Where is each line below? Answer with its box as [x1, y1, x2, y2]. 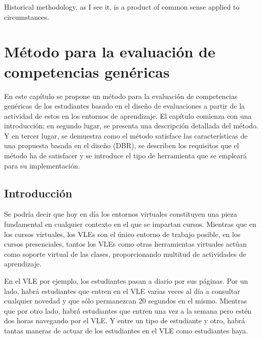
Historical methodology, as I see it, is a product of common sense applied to [4, 2, 240, 12]
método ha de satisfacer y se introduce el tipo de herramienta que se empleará [4, 150, 247, 161]
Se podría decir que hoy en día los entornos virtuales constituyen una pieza [4, 209, 237, 219]
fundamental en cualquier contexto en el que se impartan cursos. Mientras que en [4, 219, 256, 229]
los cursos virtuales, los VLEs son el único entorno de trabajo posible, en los [4, 228, 241, 239]
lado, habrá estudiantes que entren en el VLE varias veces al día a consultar [4, 285, 240, 296]
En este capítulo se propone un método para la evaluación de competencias [4, 90, 238, 101]
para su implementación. [4, 160, 80, 171]
